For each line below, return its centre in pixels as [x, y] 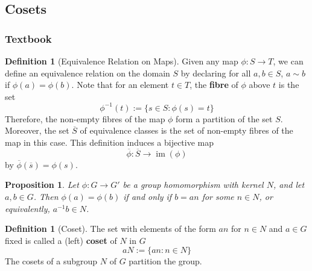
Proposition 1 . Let [42, 185]
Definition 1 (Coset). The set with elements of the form [110, 229]
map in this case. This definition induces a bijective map [110, 142]
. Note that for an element [120, 85]
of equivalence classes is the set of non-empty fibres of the [186, 130]
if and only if [148, 197]
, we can [288, 61]
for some [218, 197]
